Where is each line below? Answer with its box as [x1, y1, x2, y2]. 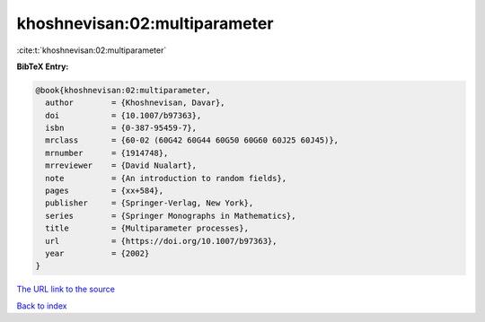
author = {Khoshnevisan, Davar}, [45, 98, 225, 108]
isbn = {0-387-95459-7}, [45, 123, 198, 134]
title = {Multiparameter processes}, [45, 223, 249, 233]
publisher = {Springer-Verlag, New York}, [45, 198, 254, 208]
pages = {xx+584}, [45, 186, 164, 196]
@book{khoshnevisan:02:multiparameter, [35, 85, 211, 95]
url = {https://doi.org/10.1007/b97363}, [45, 236, 278, 246]
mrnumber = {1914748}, [45, 148, 169, 158]
